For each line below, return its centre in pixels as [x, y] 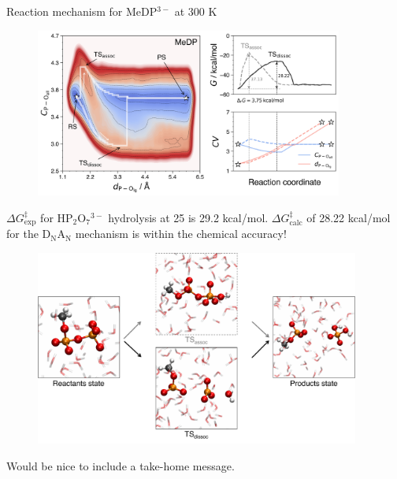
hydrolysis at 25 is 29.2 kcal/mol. [188, 217]
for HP [57, 217]
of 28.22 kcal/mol [349, 217]
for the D [29, 234]
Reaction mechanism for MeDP [82, 11]
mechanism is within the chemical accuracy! [181, 234]
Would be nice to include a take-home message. [121, 465]
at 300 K [196, 11]
